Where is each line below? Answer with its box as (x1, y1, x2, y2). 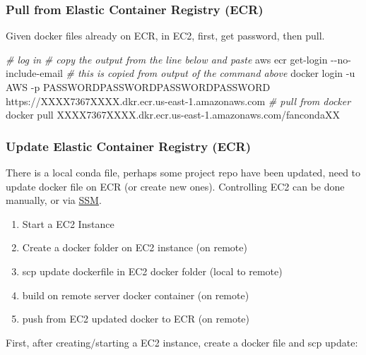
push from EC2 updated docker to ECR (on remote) (22, 311, 250, 326)
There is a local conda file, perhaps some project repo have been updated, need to (6, 165, 361, 179)
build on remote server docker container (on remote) (22, 287, 249, 302)
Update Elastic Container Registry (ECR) (6, 137, 252, 155)
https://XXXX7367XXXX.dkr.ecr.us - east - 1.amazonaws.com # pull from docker (6, 93, 351, 108)
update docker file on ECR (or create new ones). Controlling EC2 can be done (6, 179, 345, 193)
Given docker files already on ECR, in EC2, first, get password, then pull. (6, 28, 325, 43)
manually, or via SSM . (6, 193, 102, 207)
